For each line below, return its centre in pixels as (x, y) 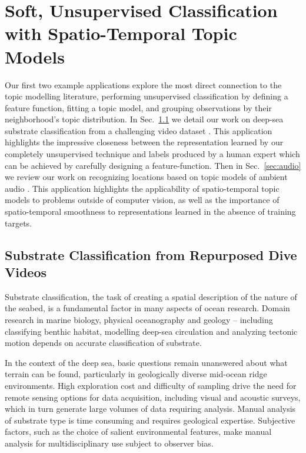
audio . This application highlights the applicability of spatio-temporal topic (142, 188)
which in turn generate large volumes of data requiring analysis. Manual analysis (150, 409)
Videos (26, 272)
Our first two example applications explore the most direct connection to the (143, 84)
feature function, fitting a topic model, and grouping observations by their (138, 107)
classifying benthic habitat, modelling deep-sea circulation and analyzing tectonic (151, 331)
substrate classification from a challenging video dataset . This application (139, 130)
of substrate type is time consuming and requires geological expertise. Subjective (150, 420)
